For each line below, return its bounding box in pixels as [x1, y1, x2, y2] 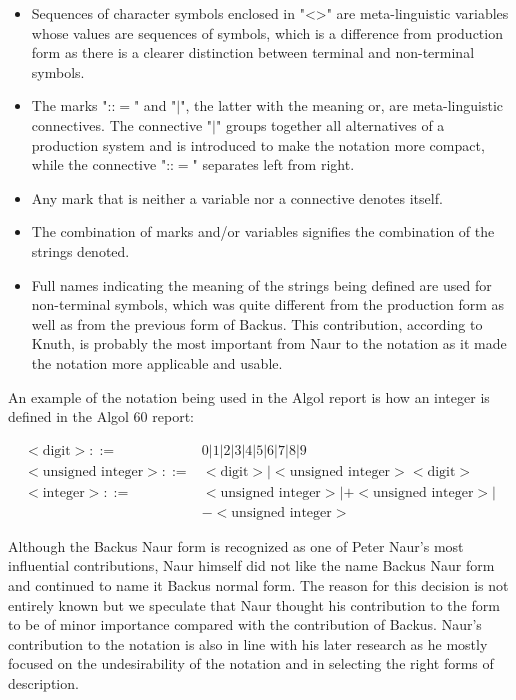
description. [8, 672, 79, 693]
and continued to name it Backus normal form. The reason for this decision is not [8, 575, 509, 595]
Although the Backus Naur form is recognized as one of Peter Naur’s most [8, 535, 464, 556]
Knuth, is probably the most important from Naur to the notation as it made [31, 333, 507, 354]
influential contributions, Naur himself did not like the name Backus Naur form [8, 555, 495, 576]
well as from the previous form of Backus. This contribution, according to [31, 313, 483, 334]
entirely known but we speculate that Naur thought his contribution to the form [8, 594, 500, 615]
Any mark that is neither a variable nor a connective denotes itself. [31, 187, 443, 208]
